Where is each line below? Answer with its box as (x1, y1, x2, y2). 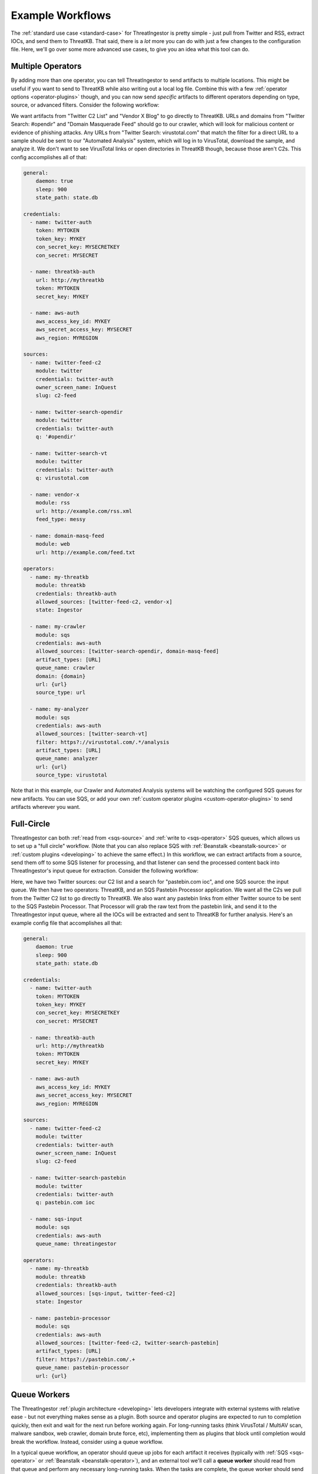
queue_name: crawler (35, 664, 95, 672)
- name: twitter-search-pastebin (29, 1174, 126, 1182)
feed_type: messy (35, 516, 86, 523)
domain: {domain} (35, 673, 86, 679)
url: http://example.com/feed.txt (35, 549, 135, 555)
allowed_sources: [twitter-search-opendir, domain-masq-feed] (35, 648, 219, 654)
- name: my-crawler (29, 623, 86, 630)
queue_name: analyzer (35, 755, 98, 762)
